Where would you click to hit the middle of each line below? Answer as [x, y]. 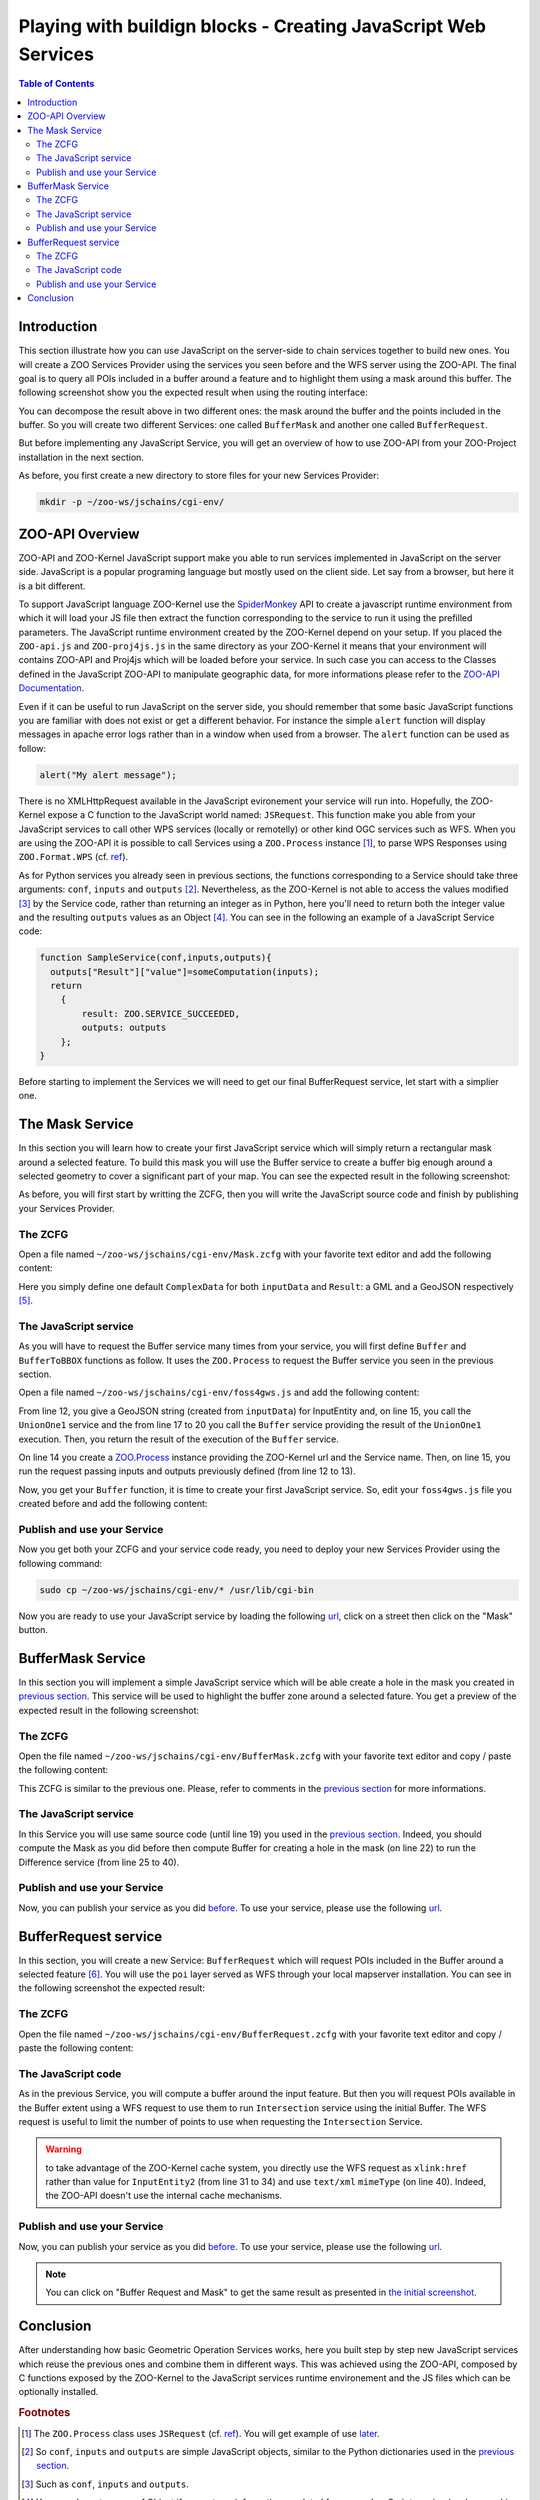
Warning [63, 2149]
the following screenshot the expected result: [111, 1988]
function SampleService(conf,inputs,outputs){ [155, 958]
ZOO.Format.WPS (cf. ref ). [73, 857]
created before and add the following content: [113, 1504]
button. [33, 1630]
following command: [60, 1563]
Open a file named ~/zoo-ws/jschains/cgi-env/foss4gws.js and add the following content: [219, 1392]
